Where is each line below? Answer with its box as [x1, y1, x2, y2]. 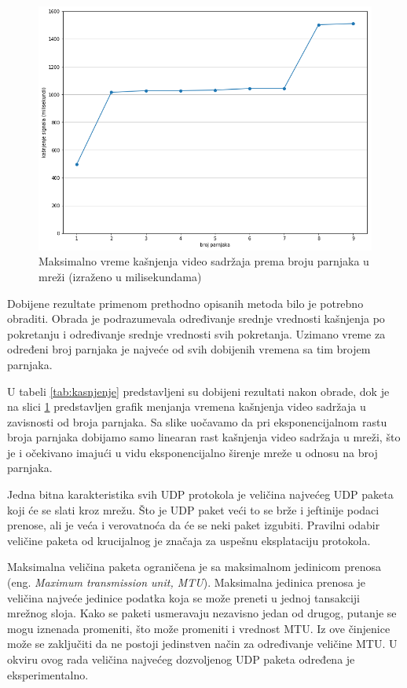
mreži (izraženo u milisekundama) [38, 268, 202, 284]
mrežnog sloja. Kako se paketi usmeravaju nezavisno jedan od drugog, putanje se [7, 605, 397, 621]
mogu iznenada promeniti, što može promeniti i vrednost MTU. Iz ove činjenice [7, 620, 390, 636]
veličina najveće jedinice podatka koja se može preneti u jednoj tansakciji [7, 589, 360, 606]
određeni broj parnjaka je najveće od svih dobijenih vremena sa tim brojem [7, 341, 371, 357]
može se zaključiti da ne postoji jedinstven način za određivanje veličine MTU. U [7, 635, 398, 652]
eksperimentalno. [7, 666, 89, 683]
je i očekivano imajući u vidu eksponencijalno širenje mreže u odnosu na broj [7, 444, 378, 460]
